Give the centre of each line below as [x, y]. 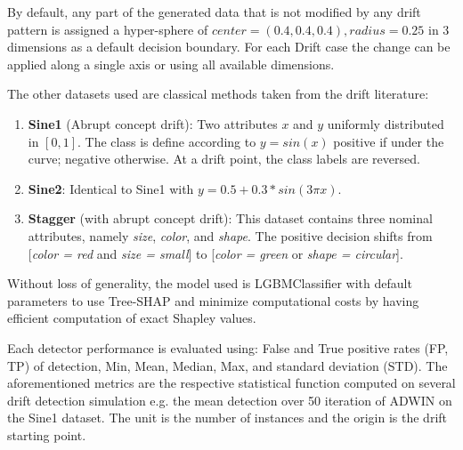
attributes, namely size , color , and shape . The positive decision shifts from [230, 235]
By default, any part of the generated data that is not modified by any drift [214, 12]
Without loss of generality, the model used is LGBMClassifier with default [210, 283]
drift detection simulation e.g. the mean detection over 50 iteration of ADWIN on [230, 400]
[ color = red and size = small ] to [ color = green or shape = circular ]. [215, 253]
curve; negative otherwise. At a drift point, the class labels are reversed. [224, 159]
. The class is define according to [167, 141]
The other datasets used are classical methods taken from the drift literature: [218, 94]
